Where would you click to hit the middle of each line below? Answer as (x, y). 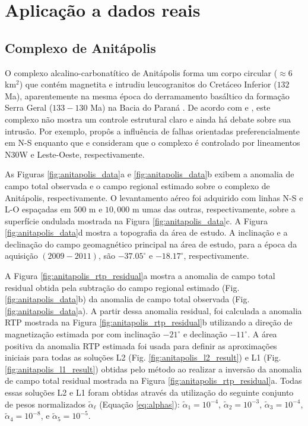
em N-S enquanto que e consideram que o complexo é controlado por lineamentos (153, 142)
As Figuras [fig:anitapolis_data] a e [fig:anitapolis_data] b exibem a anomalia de (150, 174)
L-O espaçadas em (38, 209)
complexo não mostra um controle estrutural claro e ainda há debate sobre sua (148, 119)
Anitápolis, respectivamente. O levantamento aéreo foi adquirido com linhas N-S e (154, 197)
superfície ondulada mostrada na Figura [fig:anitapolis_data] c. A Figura (136, 220)
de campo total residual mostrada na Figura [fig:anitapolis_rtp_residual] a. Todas (153, 380)
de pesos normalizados (45, 404)
